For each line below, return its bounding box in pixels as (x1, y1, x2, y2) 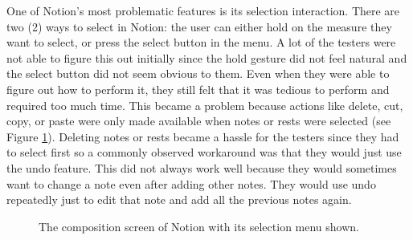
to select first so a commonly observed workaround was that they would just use (6, 144, 402, 161)
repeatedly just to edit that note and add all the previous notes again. (6, 191, 352, 208)
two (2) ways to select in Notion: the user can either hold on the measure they (6, 18, 392, 35)
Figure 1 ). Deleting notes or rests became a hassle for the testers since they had (6, 128, 399, 144)
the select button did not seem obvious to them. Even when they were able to (6, 65, 390, 82)
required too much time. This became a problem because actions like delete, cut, (6, 96, 403, 113)
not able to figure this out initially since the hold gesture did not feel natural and (6, 49, 407, 66)
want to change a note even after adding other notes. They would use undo (6, 175, 376, 192)
